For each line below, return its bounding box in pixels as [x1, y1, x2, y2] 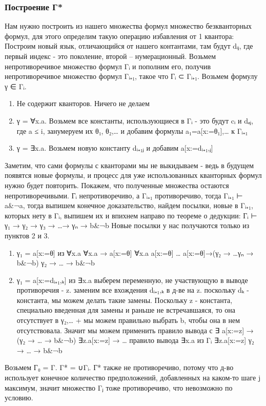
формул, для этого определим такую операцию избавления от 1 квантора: [5, 30, 234, 41]
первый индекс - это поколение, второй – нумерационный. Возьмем [5, 51, 216, 61]
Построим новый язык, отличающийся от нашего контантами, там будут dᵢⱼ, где [5, 40, 253, 51]
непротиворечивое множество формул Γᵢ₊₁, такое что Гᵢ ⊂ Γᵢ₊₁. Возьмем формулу [5, 71, 258, 82]
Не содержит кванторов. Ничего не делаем [16, 98, 150, 109]
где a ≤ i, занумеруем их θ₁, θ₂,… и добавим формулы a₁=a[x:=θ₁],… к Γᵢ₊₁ [16, 125, 248, 136]
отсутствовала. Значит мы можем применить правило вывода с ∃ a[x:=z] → [16, 324, 254, 335]
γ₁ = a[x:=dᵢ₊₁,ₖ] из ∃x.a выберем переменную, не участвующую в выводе [16, 274, 248, 285]
